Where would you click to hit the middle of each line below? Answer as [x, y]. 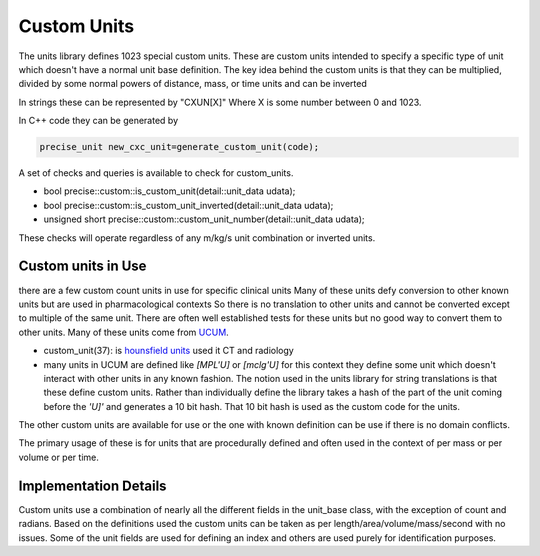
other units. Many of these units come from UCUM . [123, 332]
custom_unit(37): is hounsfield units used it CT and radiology [168, 351]
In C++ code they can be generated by [98, 121]
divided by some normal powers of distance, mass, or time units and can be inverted [192, 84]
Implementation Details [92, 485]
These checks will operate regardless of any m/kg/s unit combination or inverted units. [197, 237]
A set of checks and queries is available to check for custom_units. [156, 173]
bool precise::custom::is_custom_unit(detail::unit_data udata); [169, 191]
